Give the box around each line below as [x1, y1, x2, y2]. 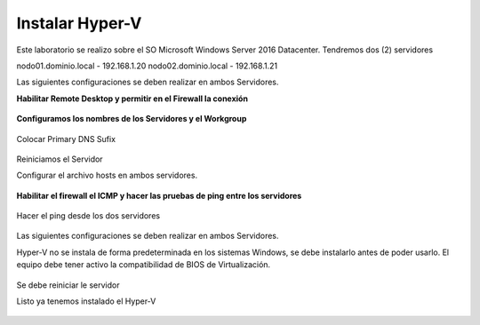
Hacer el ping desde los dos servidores [16, 210, 160, 221]
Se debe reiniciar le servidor [16, 280, 120, 290]
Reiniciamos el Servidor [16, 154, 103, 164]
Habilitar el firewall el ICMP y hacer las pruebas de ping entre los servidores [16, 190, 302, 201]
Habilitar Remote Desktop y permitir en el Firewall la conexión [16, 93, 249, 104]
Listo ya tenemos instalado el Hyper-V [16, 296, 156, 306]
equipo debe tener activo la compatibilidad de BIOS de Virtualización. [16, 259, 271, 270]
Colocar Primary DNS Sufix [16, 133, 116, 144]
